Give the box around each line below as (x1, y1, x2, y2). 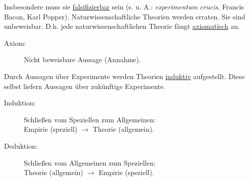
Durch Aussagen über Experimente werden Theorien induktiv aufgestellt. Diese (4, 71, 245, 81)
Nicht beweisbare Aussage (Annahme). (24, 54, 141, 65)
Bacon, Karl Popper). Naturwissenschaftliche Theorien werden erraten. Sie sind (4, 11, 246, 21)
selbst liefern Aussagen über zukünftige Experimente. (4, 81, 166, 91)
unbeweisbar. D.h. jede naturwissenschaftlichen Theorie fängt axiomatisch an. (4, 21, 240, 31)
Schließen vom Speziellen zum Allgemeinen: (24, 114, 156, 124)
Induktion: (4, 97, 36, 108)
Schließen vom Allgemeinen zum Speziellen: (24, 157, 156, 168)
